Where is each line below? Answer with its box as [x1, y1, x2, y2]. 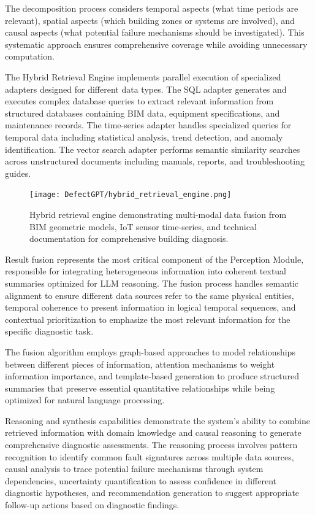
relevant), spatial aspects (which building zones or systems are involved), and [5, 14, 295, 26]
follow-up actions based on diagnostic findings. [5, 498, 180, 511]
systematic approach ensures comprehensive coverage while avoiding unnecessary [5, 37, 308, 50]
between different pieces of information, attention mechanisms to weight [5, 357, 275, 370]
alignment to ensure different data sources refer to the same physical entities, [5, 288, 294, 301]
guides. [5, 166, 31, 179]
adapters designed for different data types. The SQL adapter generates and [5, 82, 287, 95]
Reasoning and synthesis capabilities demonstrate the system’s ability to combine [5, 414, 310, 427]
